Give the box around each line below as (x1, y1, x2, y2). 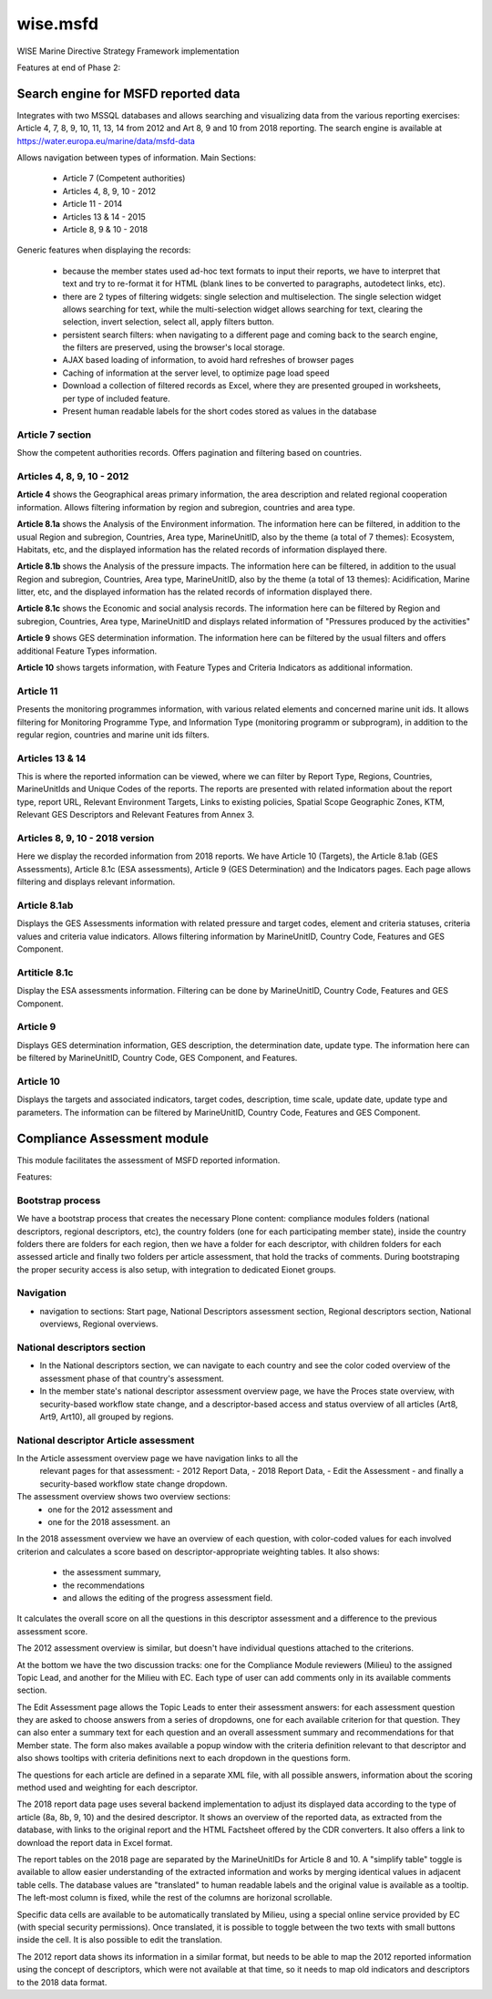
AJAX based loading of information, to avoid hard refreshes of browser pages (62, 355, 354, 366)
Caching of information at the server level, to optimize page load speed (62, 367, 330, 378)
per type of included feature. (62, 393, 170, 404)
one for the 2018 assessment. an (47, 1517, 170, 1528)
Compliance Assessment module (16, 1130, 210, 1146)
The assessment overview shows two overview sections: (16, 1491, 231, 1502)
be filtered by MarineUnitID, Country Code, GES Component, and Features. (16, 1053, 298, 1064)
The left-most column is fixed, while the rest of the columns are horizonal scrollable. (16, 1892, 333, 1903)
